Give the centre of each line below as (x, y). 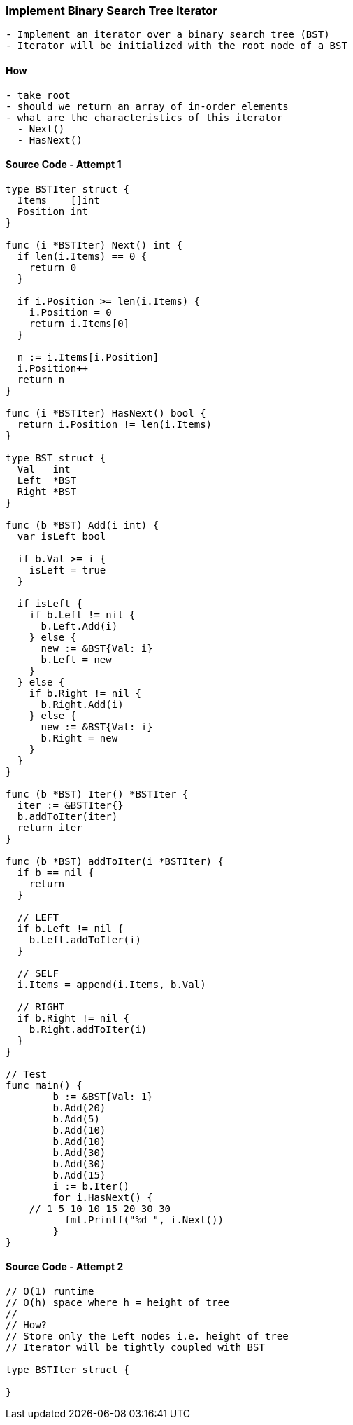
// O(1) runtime (50, 1292)
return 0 (53, 267)
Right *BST (47, 491)
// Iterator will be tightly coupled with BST (135, 1348)
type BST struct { (56, 458)
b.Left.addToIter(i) (85, 939)
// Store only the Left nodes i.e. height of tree (147, 1336)
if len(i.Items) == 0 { (82, 256)
